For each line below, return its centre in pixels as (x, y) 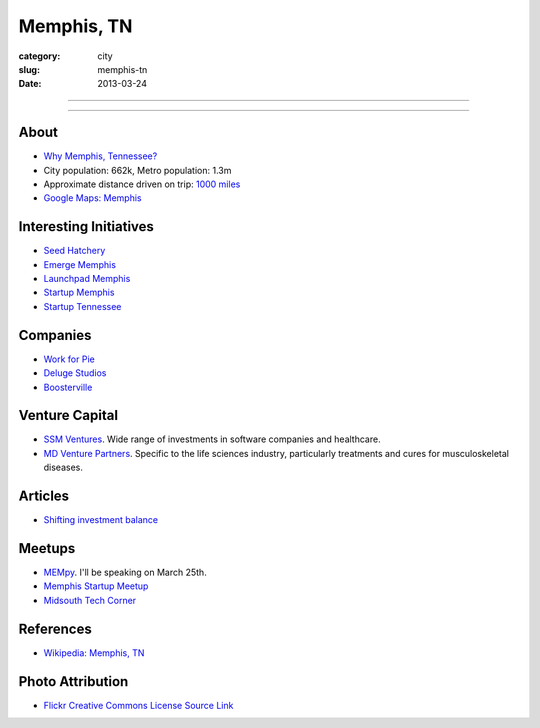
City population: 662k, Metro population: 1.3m (137, 170)
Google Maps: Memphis (92, 198)
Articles (44, 496)
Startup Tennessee (82, 306)
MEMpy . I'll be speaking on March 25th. (125, 572)
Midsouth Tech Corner (90, 600)
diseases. (63, 467)
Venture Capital (68, 415)
